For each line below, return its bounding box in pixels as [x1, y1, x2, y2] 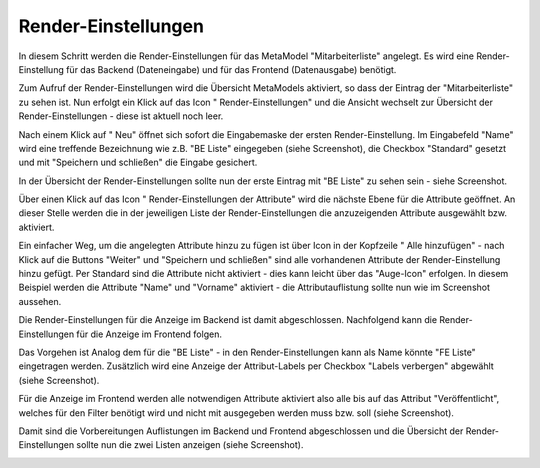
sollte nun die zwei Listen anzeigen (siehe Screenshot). [76, 439, 304, 451]
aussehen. [18, 295, 62, 307]
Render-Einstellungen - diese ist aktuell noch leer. [18, 110, 224, 122]
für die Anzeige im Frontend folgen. [76, 328, 222, 340]
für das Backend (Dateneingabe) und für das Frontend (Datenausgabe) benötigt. [65, 63, 397, 75]
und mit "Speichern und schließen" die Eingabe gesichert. [18, 156, 258, 169]
